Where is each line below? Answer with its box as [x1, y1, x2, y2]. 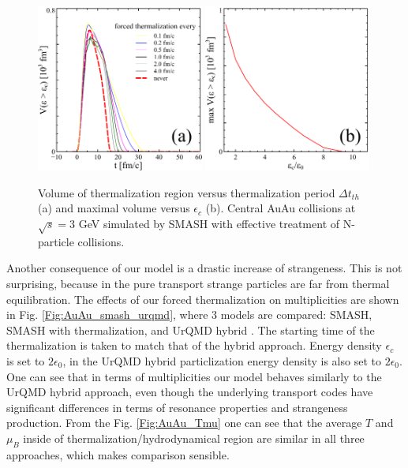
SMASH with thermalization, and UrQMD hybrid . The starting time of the [6, 321, 375, 338]
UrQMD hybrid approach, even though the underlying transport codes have [6, 384, 373, 400]
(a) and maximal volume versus [38, 200, 190, 216]
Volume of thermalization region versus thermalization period [38, 184, 335, 200]
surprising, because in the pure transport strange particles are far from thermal [6, 275, 390, 291]
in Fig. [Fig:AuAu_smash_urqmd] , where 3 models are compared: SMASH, [6, 306, 372, 323]
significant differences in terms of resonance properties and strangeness [6, 399, 348, 415]
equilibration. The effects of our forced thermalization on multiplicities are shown [6, 290, 399, 307]
